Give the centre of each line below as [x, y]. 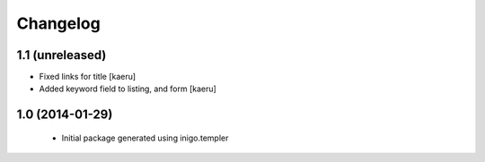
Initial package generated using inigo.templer [145, 138]
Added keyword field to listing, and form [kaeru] [128, 89]
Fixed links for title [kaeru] [88, 77]
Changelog [58, 23]
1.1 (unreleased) [62, 55]
